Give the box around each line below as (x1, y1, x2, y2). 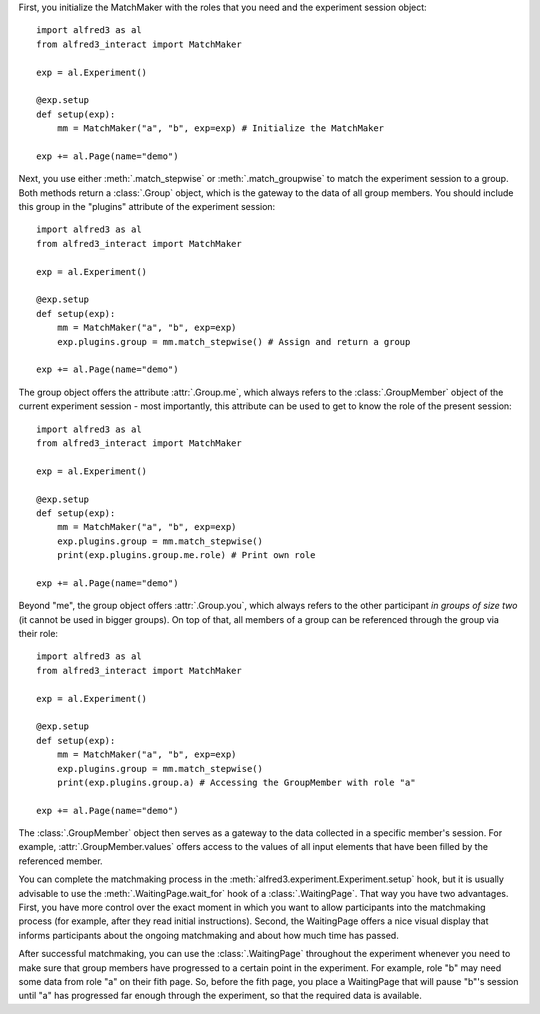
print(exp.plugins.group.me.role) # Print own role (56, 550, 316, 561)
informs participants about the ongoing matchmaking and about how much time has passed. (18, 929, 399, 941)
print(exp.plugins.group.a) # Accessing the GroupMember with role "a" (56, 776, 416, 788)
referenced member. (18, 855, 104, 867)
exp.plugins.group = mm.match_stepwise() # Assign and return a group (56, 336, 411, 347)
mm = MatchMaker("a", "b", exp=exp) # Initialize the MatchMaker (56, 123, 385, 134)
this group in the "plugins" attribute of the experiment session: (18, 201, 276, 213)
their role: (18, 628, 59, 640)
